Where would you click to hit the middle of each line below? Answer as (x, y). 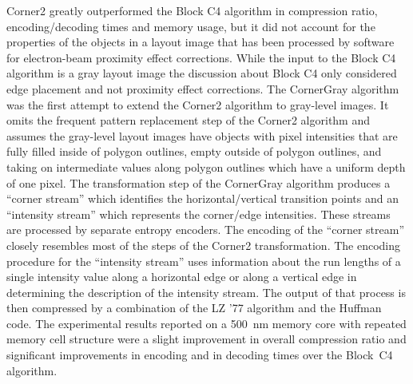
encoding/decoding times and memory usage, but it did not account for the (191, 26)
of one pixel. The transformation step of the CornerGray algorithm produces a (199, 182)
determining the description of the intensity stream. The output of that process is (206, 292)
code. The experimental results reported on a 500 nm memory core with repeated (206, 323)
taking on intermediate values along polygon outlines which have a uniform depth (206, 166)
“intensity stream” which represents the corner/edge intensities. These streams (199, 214)
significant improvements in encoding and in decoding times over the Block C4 (200, 355)
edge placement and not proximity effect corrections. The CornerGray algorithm (203, 88)
